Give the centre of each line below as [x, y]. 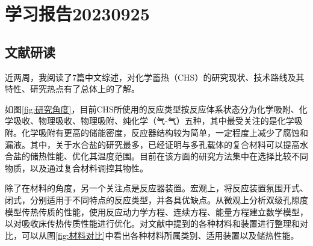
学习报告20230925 [77, 14]
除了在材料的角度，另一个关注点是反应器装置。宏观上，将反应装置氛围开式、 [156, 188]
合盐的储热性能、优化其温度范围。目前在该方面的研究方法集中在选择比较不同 [156, 156]
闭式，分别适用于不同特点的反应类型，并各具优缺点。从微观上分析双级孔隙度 [156, 199]
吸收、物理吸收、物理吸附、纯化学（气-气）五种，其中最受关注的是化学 [153, 121]
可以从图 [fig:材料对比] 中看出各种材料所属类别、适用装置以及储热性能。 [160, 235]
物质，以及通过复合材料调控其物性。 [76, 168]
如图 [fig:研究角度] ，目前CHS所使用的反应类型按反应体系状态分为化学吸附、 [152, 109]
